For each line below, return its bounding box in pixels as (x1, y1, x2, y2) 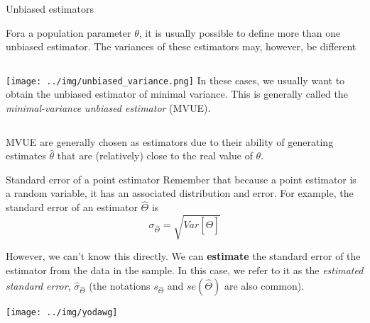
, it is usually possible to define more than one (138, 25, 341, 40)
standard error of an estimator (6, 200, 138, 215)
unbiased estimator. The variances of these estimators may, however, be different (6, 39, 357, 54)
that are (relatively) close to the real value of (57, 148, 253, 163)
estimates (6, 148, 46, 163)
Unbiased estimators (6, 1, 94, 16)
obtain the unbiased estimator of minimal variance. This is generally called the (6, 86, 348, 101)
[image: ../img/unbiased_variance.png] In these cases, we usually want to (6, 72, 345, 87)
